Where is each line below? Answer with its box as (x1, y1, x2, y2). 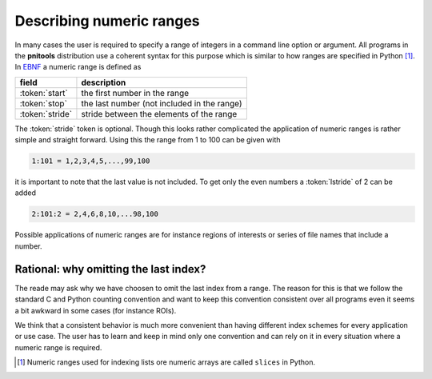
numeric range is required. (14, 342, 102, 352)
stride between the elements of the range (81, 108, 238, 119)
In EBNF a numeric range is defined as (14, 62, 142, 72)
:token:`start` (19, 87, 68, 98)
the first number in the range (81, 87, 190, 98)
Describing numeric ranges (14, 12, 200, 30)
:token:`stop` (19, 98, 68, 109)
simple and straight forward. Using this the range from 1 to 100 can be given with (14, 135, 281, 145)
